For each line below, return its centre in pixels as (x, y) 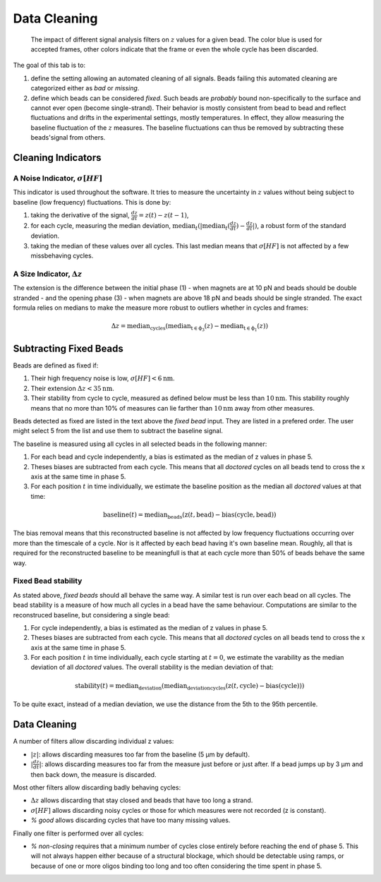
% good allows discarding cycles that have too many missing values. (131, 820)
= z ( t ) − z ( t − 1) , (164, 215)
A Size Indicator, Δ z (48, 274)
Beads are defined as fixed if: (56, 366)
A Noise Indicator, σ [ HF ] (58, 178)
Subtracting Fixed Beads (68, 348)
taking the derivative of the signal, (80, 215)
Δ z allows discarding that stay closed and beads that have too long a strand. (142, 800)
